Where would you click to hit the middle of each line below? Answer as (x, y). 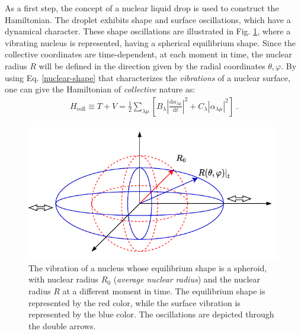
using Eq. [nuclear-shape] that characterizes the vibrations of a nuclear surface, (148, 77)
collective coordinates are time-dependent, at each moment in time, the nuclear (148, 54)
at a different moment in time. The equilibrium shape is (164, 290)
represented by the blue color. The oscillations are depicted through (151, 314)
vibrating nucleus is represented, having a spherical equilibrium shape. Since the (150, 42)
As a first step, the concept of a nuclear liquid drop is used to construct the (142, 8)
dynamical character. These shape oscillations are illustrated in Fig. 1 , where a (148, 31)
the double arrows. (62, 325)
